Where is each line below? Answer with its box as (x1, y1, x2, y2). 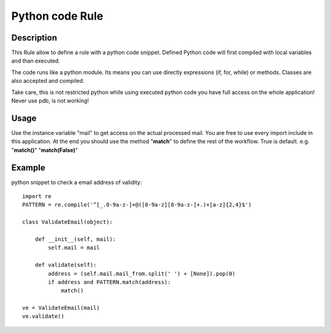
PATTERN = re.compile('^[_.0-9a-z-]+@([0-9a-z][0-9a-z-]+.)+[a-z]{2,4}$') (22, 201, 252, 209)
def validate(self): (34, 261, 97, 269)
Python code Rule (11, 9, 104, 23)
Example (11, 163, 45, 173)
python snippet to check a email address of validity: (11, 178, 142, 186)
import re (22, 193, 51, 199)
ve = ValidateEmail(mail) (22, 304, 101, 312)
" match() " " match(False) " (11, 146, 78, 153)
